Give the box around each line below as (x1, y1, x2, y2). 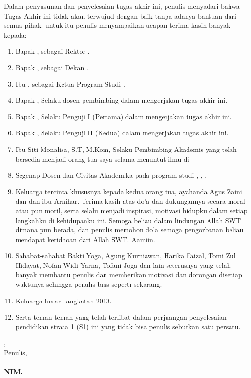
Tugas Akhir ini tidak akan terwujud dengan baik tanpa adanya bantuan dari (4, 10, 236, 20)
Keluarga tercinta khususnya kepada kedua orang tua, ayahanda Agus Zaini (15, 186, 242, 196)
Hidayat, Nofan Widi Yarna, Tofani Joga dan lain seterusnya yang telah (15, 260, 231, 270)
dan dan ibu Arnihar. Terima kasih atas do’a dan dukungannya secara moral (15, 196, 245, 206)
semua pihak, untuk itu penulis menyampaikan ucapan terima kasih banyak (4, 20, 230, 30)
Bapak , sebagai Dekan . (15, 62, 88, 72)
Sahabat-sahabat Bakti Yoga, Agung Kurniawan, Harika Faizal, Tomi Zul (15, 250, 236, 261)
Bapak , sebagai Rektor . (15, 46, 90, 56)
